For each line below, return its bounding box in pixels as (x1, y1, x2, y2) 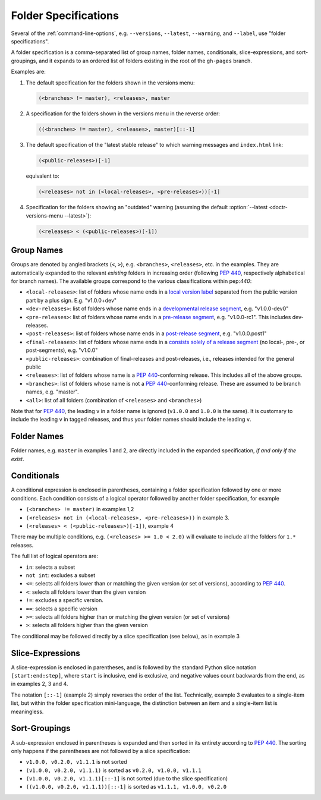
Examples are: (11, 68, 46, 75)
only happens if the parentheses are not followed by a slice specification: (11, 747, 190, 754)
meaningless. (11, 708, 44, 715)
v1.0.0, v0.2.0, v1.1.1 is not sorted (26, 758, 127, 766)
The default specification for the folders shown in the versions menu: (26, 79, 196, 86)
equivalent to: (26, 172, 59, 179)
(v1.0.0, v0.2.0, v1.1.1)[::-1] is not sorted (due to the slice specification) (26, 775, 228, 782)
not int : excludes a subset (26, 572, 96, 579)
